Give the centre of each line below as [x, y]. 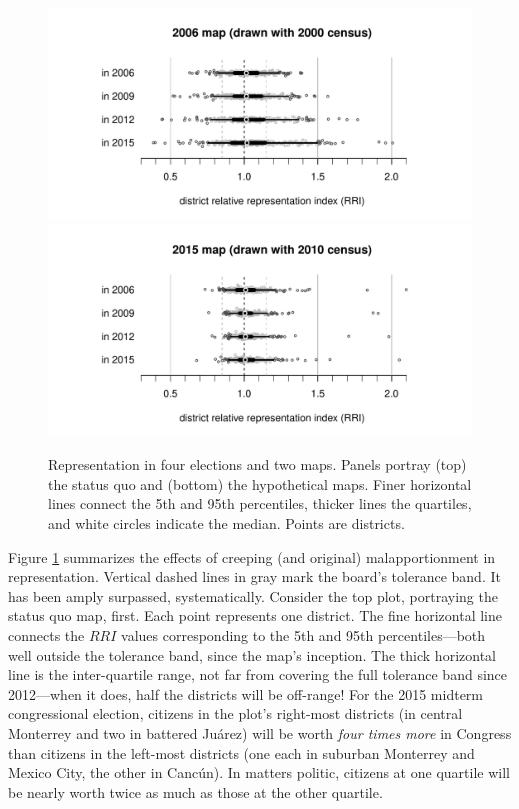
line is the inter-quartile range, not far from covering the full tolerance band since [257, 674]
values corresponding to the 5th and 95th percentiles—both [303, 634]
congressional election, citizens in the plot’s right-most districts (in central [235, 713]
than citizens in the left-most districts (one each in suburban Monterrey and [241, 752]
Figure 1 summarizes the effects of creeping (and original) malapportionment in [252, 556]
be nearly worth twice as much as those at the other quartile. [195, 791]
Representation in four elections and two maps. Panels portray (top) [257, 464]
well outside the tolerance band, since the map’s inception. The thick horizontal [252, 654]
